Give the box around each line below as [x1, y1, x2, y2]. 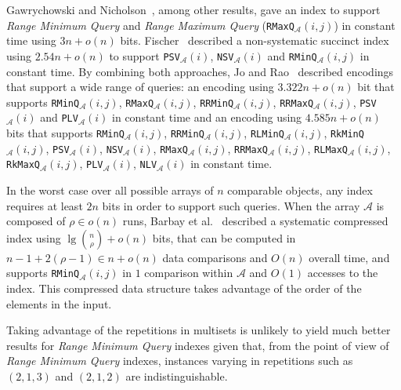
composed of [6, 213, 66, 229]
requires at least [6, 197, 83, 213]
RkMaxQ [6, 159, 40, 171]
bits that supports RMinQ [6, 125, 125, 140]
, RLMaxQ [307, 140, 349, 156]
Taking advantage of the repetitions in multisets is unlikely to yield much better [6, 322, 391, 338]
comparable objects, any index [227, 181, 373, 198]
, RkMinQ [323, 125, 364, 140]
